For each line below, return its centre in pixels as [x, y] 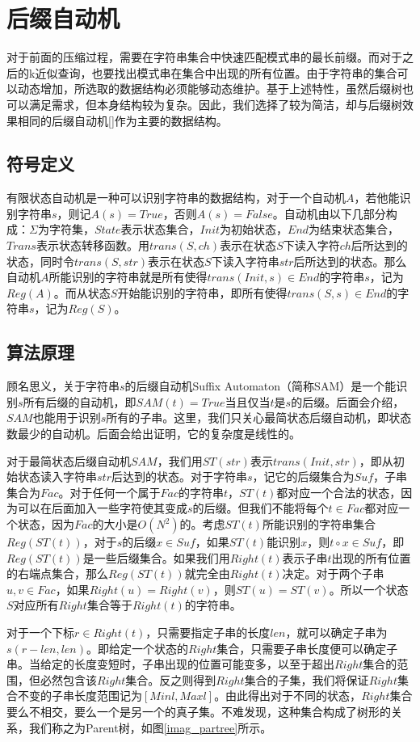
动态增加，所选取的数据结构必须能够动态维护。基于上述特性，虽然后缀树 [210, 89]
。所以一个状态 [369, 589]
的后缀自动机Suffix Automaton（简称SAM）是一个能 [260, 386]
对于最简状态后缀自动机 [69, 460]
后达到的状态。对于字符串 [179, 476]
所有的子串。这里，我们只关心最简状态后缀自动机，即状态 [259, 417]
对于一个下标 [40, 632]
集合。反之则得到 [171, 679]
